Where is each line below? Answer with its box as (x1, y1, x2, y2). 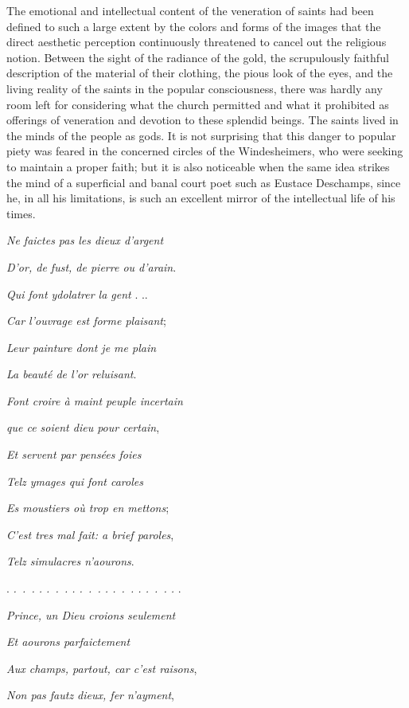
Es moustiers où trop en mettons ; (6, 499, 169, 516)
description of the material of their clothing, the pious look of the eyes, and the (6, 65, 393, 81)
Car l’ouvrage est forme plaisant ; (6, 312, 166, 329)
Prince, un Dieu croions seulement (6, 606, 176, 623)
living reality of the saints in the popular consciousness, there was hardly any (6, 80, 383, 96)
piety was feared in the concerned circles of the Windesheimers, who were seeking (6, 143, 403, 159)
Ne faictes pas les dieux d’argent (6, 232, 164, 248)
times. (6, 205, 36, 221)
